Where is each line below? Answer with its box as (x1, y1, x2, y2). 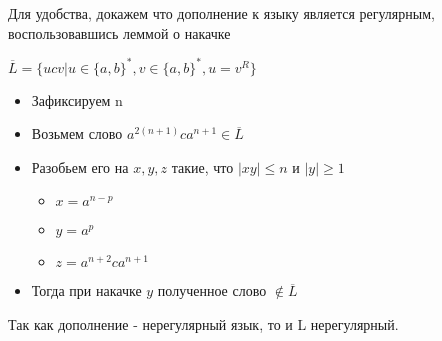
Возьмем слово (31, 123, 123, 144)
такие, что (171, 156, 234, 177)
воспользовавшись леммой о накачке (8, 22, 231, 43)
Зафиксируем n (31, 89, 123, 110)
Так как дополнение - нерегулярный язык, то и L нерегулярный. (8, 314, 399, 335)
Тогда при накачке (31, 280, 142, 301)
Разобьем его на (31, 156, 129, 177)
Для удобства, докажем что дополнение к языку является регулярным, (8, 3, 435, 23)
